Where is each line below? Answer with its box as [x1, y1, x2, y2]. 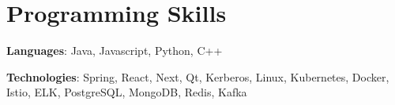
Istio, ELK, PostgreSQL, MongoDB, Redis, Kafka [6, 84, 247, 100]
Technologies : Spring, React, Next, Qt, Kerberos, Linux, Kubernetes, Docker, [6, 68, 389, 85]
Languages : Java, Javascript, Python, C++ [6, 42, 223, 59]
